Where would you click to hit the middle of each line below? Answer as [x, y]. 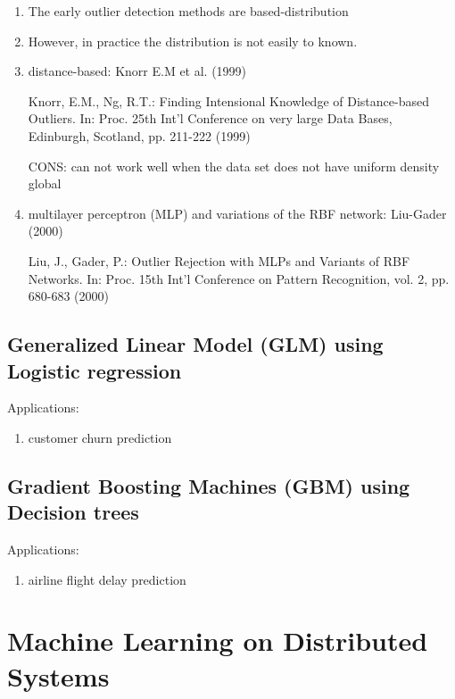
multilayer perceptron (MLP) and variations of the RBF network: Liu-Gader [237, 213]
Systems [58, 675]
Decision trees [73, 512]
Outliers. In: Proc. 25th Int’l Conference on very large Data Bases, [210, 118]
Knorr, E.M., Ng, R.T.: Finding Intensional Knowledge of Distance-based [228, 100]
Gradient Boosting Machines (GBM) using [209, 485]
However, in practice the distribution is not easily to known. [193, 41]
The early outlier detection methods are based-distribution [188, 11]
